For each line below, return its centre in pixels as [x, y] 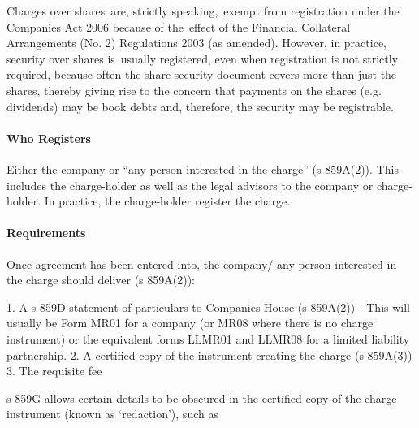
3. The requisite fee [54, 371]
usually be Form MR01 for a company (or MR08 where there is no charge [190, 323]
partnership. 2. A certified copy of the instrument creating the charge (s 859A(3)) [209, 355]
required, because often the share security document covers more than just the [202, 74]
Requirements [46, 233]
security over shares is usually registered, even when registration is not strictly [203, 58]
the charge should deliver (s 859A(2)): [101, 280]
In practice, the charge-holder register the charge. [167, 201]
